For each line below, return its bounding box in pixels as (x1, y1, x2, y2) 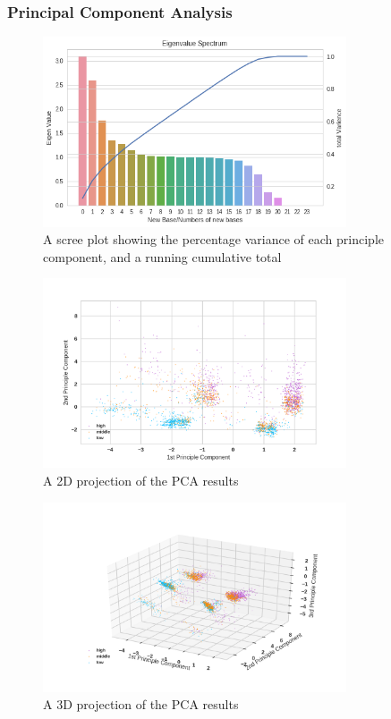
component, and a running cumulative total (43, 247, 282, 266)
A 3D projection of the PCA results (43, 695, 239, 714)
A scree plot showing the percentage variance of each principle (43, 230, 384, 249)
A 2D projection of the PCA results (43, 471, 239, 490)
